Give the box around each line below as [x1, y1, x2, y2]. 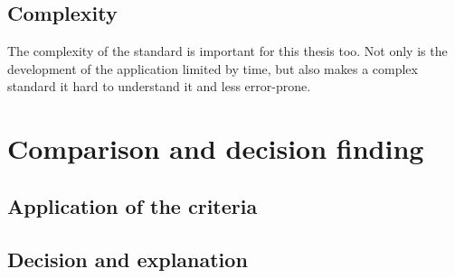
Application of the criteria [7, 191, 258, 219]
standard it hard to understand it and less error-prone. [7, 77, 311, 96]
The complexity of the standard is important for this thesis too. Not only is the [7, 42, 448, 60]
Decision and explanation [7, 245, 248, 273]
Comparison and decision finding [7, 130, 424, 167]
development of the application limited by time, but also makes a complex [7, 59, 418, 78]
